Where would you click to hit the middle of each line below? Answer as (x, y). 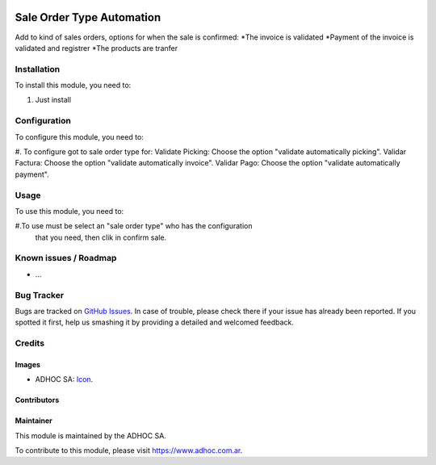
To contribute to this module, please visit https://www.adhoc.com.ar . (129, 450)
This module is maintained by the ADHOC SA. (91, 435)
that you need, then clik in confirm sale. (101, 237)
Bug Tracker (40, 295)
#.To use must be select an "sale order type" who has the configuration (134, 226)
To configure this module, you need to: (80, 136)
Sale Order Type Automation (88, 17)
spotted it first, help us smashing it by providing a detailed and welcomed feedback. (154, 322)
